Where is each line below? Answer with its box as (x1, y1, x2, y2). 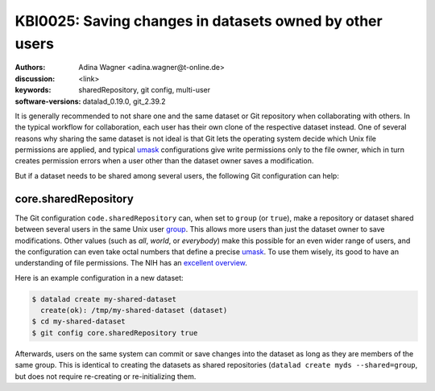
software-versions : (14, 97, 81, 106)
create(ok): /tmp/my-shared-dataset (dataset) (40, 306, 228, 315)
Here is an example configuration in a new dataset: (14, 273, 184, 282)
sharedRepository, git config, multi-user (78, 85, 211, 95)
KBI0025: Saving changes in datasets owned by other (14, 12, 383, 30)
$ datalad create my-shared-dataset (31, 294, 177, 303)
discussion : (14, 73, 56, 84)
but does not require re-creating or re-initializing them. (14, 371, 197, 381)
